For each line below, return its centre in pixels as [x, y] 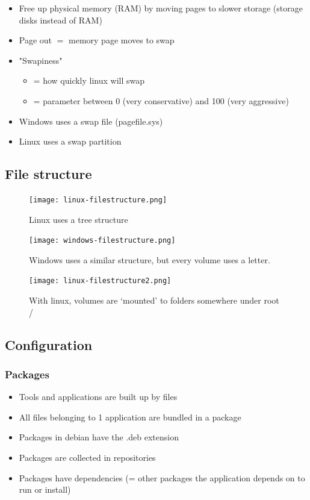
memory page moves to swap [122, 40]
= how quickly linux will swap [89, 80]
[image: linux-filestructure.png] [98, 200]
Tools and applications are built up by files [98, 397]
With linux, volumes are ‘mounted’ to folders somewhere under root [154, 300]
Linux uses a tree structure [79, 219]
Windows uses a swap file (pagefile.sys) [91, 121]
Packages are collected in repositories [87, 458]
